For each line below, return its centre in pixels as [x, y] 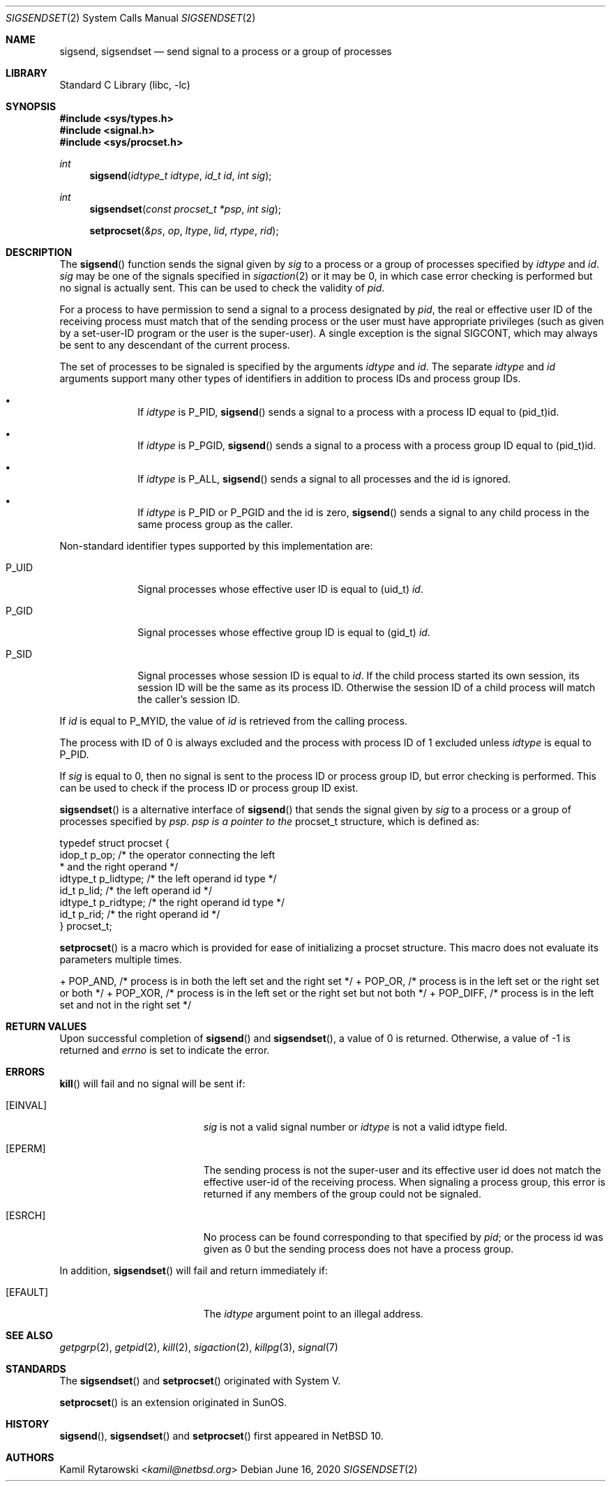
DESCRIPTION [39, 252]
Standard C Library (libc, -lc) [125, 85]
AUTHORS [30, 1457]
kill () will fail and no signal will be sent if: [152, 1084]
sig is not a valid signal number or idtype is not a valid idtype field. [355, 1127]
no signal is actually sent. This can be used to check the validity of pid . [222, 288]
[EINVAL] [27, 1105]
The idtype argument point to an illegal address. [313, 1314]
